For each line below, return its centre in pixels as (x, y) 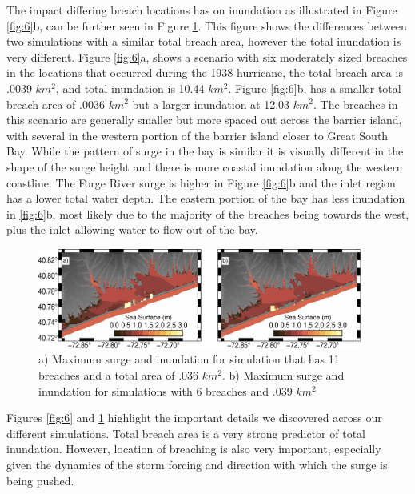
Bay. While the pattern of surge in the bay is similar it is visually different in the (205, 151)
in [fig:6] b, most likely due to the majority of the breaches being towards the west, (208, 213)
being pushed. (40, 480)
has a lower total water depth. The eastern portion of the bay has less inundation (206, 198)
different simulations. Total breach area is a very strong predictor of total (186, 433)
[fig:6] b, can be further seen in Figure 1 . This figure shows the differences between (207, 25)
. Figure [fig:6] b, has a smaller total (315, 88)
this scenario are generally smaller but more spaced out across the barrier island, (204, 120)
